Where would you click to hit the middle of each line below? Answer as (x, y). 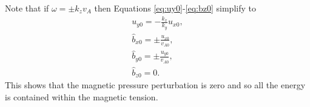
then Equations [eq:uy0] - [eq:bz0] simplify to (175, 8)
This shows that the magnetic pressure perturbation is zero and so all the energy (155, 85)
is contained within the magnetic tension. (82, 96)
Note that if (27, 8)
